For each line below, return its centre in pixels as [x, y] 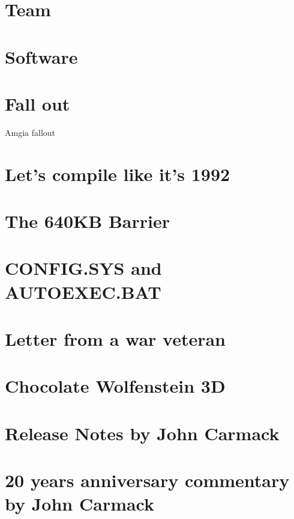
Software [41, 56]
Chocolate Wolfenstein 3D [115, 386]
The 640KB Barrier [87, 221]
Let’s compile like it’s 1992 [118, 174]
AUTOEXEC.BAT [83, 291]
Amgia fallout [30, 132]
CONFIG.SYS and [83, 268]
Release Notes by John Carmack [142, 433]
